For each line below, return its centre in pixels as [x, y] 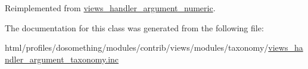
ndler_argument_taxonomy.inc [62, 59]
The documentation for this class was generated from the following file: [134, 27]
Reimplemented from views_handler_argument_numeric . [110, 8]
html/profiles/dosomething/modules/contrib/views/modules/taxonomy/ [137, 47]
